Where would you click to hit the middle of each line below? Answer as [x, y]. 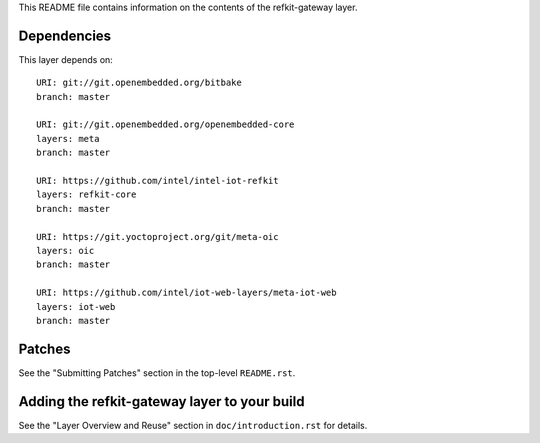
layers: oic [65, 250]
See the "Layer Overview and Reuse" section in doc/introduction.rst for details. [193, 425]
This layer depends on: [66, 59]
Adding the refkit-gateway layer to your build [161, 401]
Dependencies [65, 35]
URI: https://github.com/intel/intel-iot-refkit [157, 181]
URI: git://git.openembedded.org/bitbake [139, 83]
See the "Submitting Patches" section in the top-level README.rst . [157, 372]
